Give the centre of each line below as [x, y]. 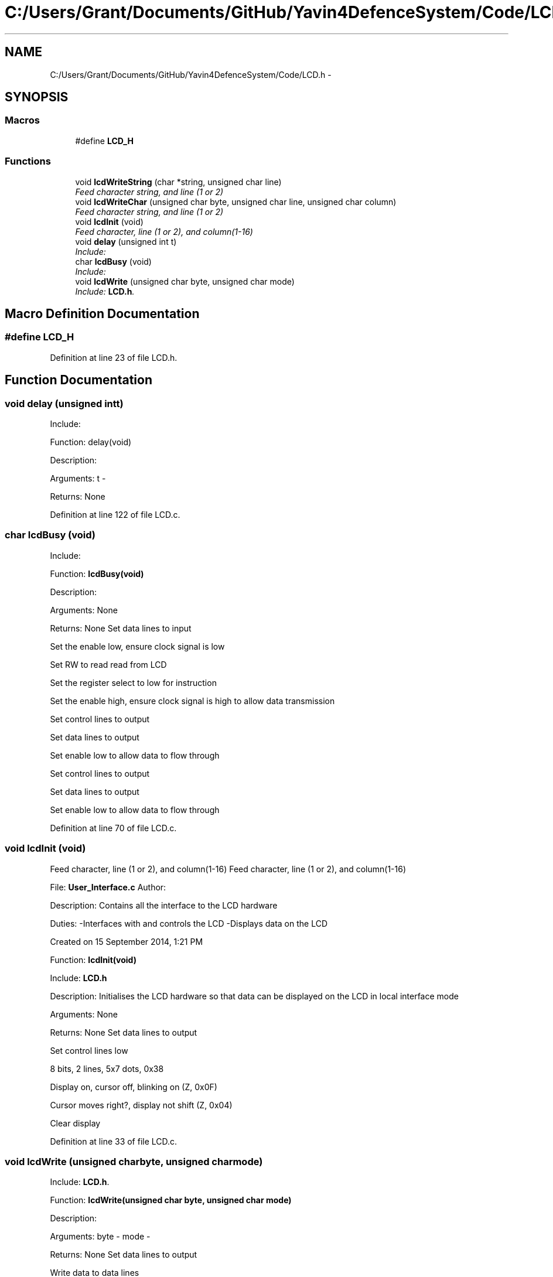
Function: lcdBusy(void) [97, 573]
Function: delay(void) [91, 442]
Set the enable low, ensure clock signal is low [137, 646]
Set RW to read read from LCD [108, 664]
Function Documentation [78, 380]
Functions [28, 161]
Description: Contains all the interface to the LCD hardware [164, 905]
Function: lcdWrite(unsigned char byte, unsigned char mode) [171, 1200]
